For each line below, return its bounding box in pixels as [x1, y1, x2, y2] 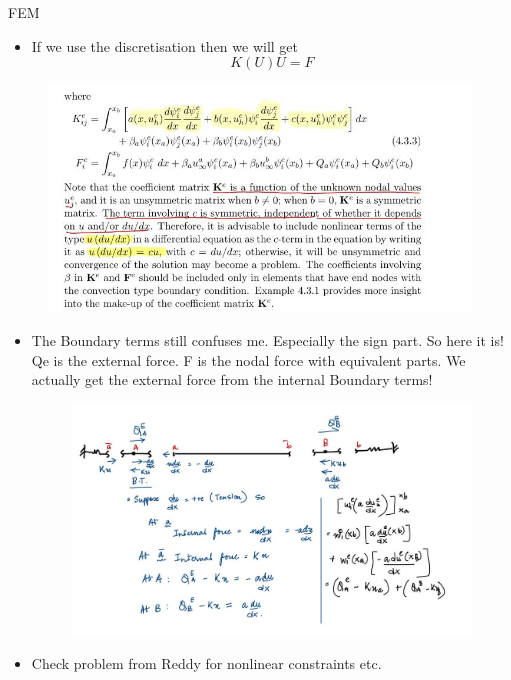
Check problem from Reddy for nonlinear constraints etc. [31, 653, 382, 674]
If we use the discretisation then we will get [31, 35, 299, 56]
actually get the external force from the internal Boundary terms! [31, 369, 433, 390]
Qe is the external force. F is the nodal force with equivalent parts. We [31, 349, 466, 370]
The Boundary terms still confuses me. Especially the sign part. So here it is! [31, 330, 504, 351]
